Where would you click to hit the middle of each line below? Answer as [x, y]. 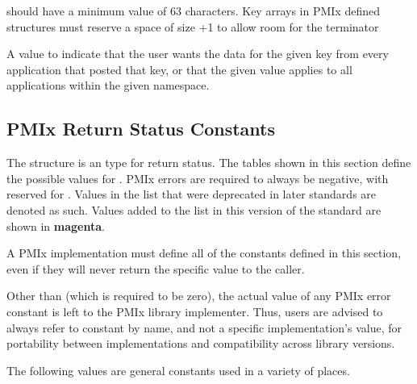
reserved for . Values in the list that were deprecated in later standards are [192, 194]
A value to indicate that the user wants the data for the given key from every [198, 54]
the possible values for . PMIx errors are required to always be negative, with [198, 178]
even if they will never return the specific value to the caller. [156, 268]
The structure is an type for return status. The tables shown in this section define [209, 163]
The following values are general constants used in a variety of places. [178, 370]
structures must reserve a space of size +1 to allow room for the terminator [193, 26]
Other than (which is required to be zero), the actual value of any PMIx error [199, 296]
